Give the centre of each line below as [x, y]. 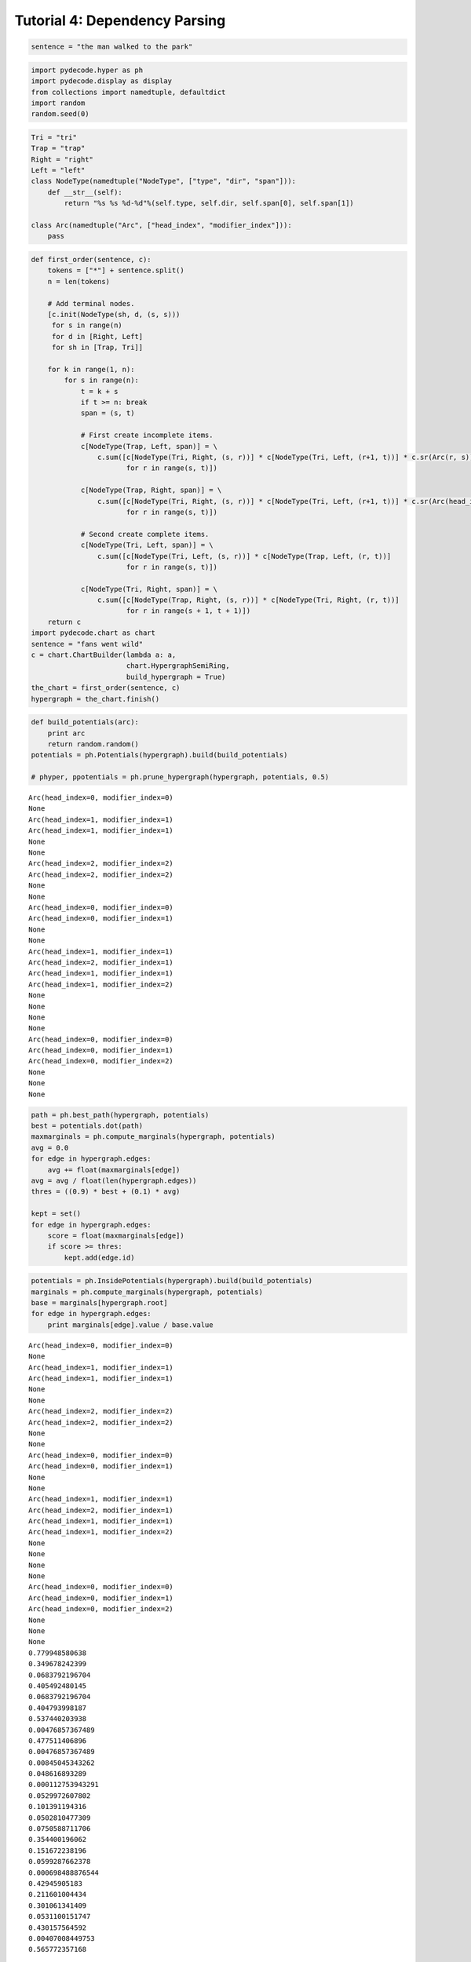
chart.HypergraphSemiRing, [178, 666]
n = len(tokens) [78, 281]
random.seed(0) [60, 114]
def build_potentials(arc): [85, 722]
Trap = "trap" [58, 148]
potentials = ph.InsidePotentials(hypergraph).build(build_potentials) [172, 1281]
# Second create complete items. [145, 534]
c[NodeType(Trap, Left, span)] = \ [149, 446]
